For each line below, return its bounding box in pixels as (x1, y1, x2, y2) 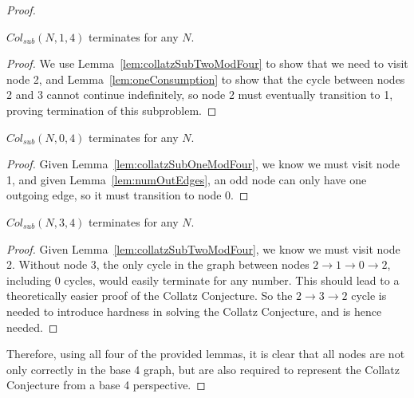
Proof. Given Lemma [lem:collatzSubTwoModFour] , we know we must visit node (6, 240, 400, 257)
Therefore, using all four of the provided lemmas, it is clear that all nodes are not (6, 345, 405, 362)
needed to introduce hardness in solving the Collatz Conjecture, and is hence (6, 302, 382, 319)
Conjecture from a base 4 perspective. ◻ (6, 376, 206, 393)
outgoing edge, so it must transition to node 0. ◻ (6, 187, 249, 203)
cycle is (351, 287, 387, 304)
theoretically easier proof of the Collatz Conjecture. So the (6, 287, 293, 304)
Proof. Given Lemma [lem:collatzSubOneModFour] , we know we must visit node (6, 156, 400, 172)
